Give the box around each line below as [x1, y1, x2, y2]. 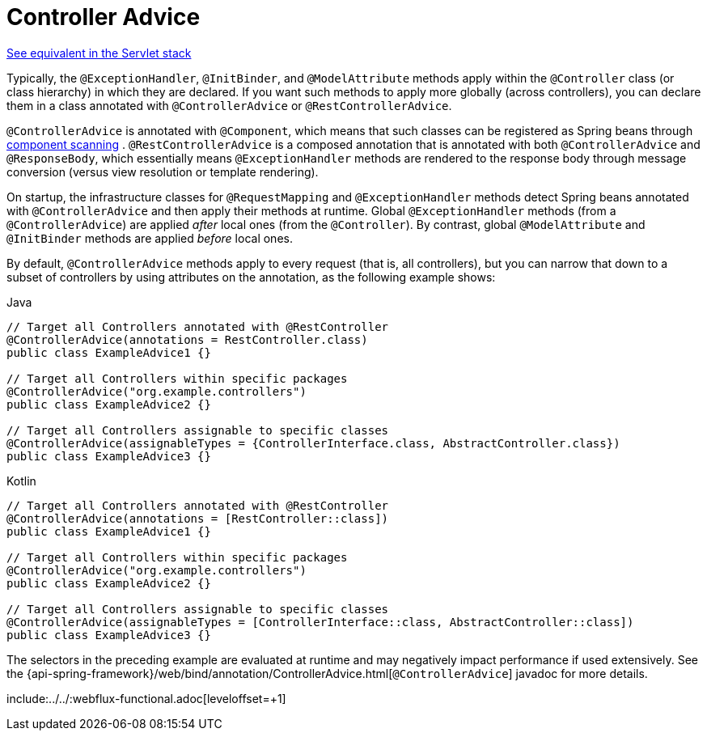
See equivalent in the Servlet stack [6, 45, 192, 60]
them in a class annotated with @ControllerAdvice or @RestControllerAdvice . [6, 98, 452, 112]
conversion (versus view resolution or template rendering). [6, 164, 319, 179]
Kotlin [6, 473, 36, 488]
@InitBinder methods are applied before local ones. [6, 231, 293, 245]
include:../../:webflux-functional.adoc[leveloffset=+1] [6, 691, 286, 705]
